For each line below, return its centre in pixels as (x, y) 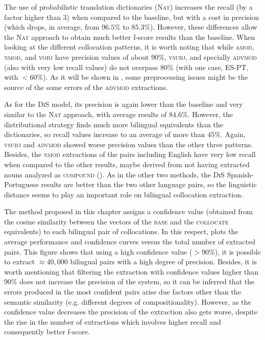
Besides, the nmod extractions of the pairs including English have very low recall (130, 154)
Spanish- (240, 174)
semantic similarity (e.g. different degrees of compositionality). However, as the (128, 301)
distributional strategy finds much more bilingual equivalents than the (114, 124)
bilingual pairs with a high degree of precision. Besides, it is (163, 262)
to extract (20, 262)
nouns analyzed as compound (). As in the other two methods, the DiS (114, 174)
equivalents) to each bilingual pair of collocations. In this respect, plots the (121, 231)
